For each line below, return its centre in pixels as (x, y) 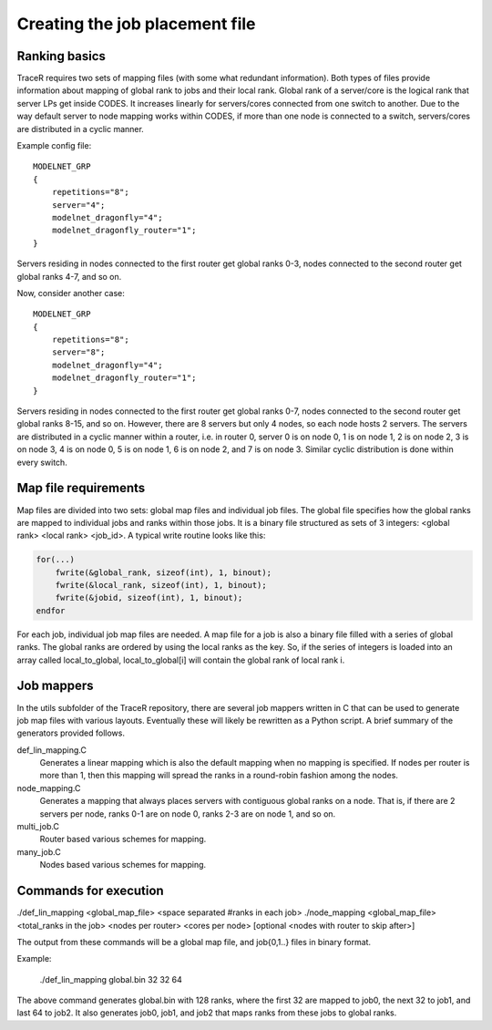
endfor (51, 610)
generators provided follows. (71, 733)
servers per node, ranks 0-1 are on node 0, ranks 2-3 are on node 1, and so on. (188, 814)
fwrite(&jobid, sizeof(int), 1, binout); (149, 598)
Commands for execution (90, 891)
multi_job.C (38, 827)
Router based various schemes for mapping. (123, 839)
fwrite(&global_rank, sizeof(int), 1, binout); (164, 572)
